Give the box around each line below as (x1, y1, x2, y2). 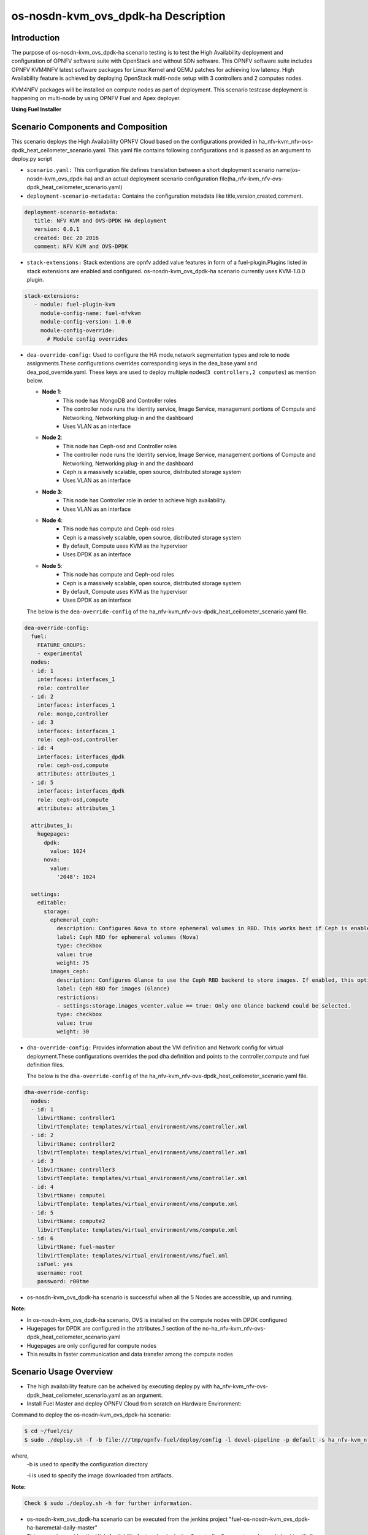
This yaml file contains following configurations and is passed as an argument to (107, 146, 311, 153)
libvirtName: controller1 (37, 1114, 115, 1122)
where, (11, 1452, 29, 1459)
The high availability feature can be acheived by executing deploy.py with (26, 1383, 213, 1390)
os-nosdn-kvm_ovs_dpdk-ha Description (11, 9, 226, 23)
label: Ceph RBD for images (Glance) (56, 985, 170, 992)
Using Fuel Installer (11, 106, 62, 113)
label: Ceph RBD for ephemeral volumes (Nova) (56, 933, 199, 941)
